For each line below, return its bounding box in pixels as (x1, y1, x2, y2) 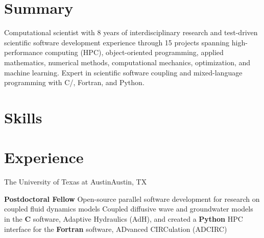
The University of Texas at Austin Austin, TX (4, 176, 147, 187)
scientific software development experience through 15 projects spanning (4, 37, 230, 47)
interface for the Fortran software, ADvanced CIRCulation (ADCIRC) (4, 223, 227, 234)
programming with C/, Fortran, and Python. (4, 77, 145, 88)
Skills (4, 107, 42, 127)
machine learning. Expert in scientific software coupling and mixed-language (4, 67, 243, 77)
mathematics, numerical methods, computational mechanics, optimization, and (4, 57, 251, 67)
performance (4, 47, 43, 58)
